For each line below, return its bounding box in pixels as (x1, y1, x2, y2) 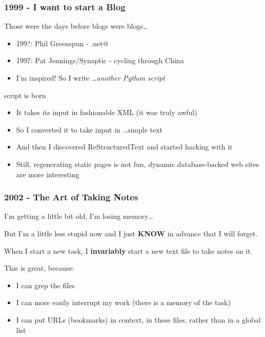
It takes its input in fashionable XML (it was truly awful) (16, 107, 197, 118)
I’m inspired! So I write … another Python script (16, 72, 165, 83)
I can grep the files (16, 279, 75, 290)
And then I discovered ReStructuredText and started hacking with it (16, 141, 233, 152)
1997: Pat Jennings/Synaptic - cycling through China (16, 55, 184, 66)
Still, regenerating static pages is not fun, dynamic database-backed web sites (16, 158, 259, 169)
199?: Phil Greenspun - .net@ (16, 38, 109, 48)
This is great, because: (4, 263, 74, 273)
